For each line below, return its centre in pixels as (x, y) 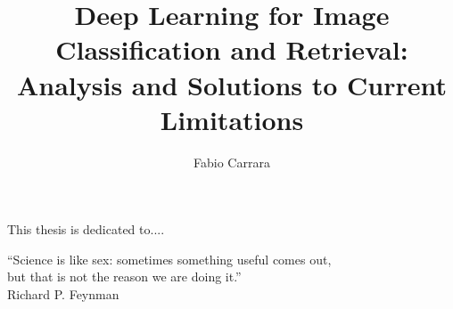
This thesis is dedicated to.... (86, 229)
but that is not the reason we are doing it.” (124, 276)
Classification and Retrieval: (232, 49)
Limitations (232, 119)
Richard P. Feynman (63, 294)
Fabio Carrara (232, 162)
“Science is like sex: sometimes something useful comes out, (169, 259)
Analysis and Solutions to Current (232, 84)
